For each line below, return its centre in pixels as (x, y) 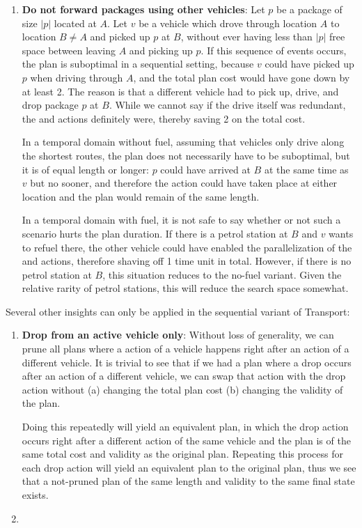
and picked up (120, 37)
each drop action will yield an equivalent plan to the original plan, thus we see (189, 467)
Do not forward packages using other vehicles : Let (143, 9)
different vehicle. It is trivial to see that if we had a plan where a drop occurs (187, 362)
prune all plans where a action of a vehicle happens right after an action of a (186, 349)
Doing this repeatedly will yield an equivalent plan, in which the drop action (185, 427)
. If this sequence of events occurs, (274, 50)
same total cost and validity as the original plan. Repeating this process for (183, 454)
